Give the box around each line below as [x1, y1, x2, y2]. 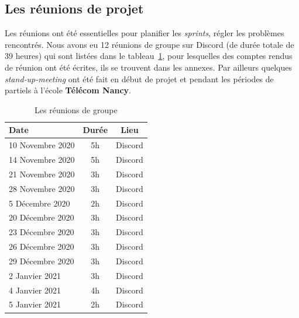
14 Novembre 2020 [9, 153, 75, 166]
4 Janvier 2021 [9, 284, 61, 296]
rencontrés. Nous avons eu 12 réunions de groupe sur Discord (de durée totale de [5, 38, 294, 50]
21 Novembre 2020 [9, 167, 75, 180]
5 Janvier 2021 [9, 298, 61, 310]
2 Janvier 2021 [9, 269, 61, 281]
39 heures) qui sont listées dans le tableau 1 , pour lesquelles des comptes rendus [5, 50, 293, 62]
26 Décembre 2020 [9, 240, 74, 253]
